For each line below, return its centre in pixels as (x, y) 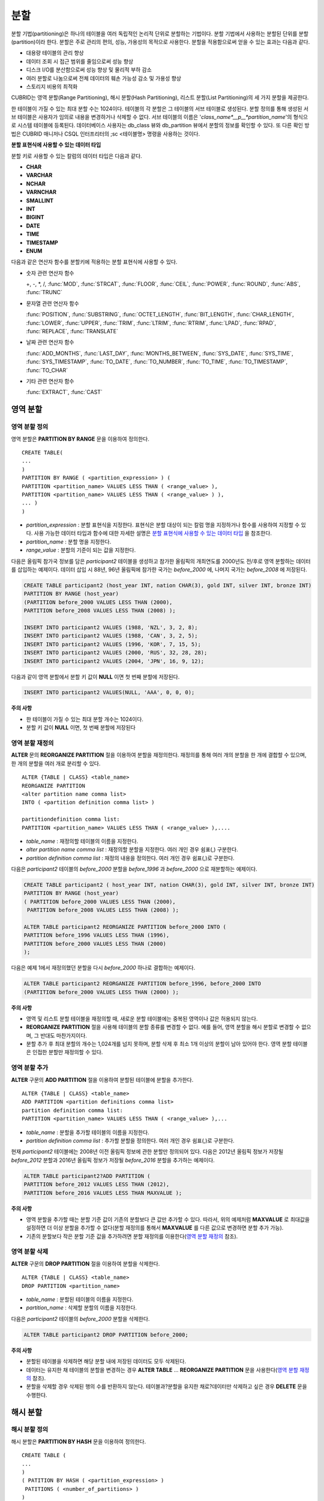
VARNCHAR (41, 192)
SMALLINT (40, 201)
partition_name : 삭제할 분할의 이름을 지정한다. (82, 1308)
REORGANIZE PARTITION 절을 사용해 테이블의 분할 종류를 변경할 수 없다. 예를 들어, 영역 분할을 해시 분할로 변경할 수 (163, 1027)
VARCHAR (39, 175)
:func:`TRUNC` (44, 292)
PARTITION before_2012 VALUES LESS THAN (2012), (97, 1185)
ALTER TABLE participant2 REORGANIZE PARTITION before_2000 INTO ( (125, 927)
